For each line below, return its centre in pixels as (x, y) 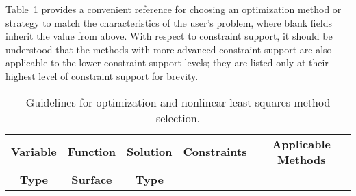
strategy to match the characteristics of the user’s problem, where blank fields (169, 22)
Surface (92, 179)
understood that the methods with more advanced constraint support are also (169, 49)
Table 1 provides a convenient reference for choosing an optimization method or (174, 9)
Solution (150, 152)
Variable (34, 152)
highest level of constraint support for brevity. (102, 75)
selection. (178, 117)
